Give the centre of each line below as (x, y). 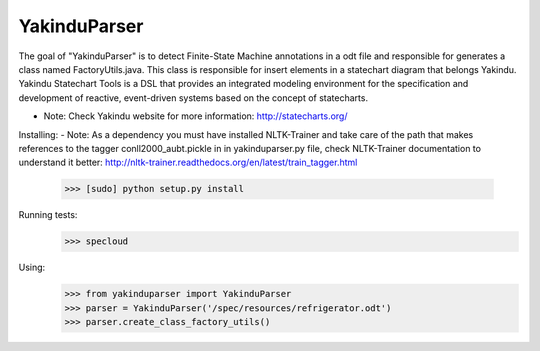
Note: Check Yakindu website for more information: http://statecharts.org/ (195, 116)
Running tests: (48, 215)
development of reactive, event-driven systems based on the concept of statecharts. (193, 97)
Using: (32, 267)
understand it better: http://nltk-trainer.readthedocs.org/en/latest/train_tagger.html (188, 162)
